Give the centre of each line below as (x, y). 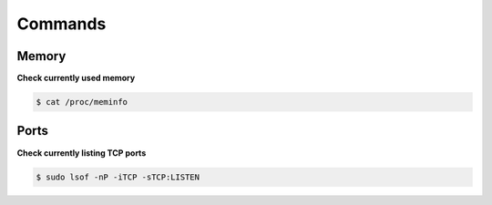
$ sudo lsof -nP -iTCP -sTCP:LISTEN (118, 177)
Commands (61, 24)
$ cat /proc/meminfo (82, 102)
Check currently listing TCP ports (82, 153)
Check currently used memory (76, 78)
